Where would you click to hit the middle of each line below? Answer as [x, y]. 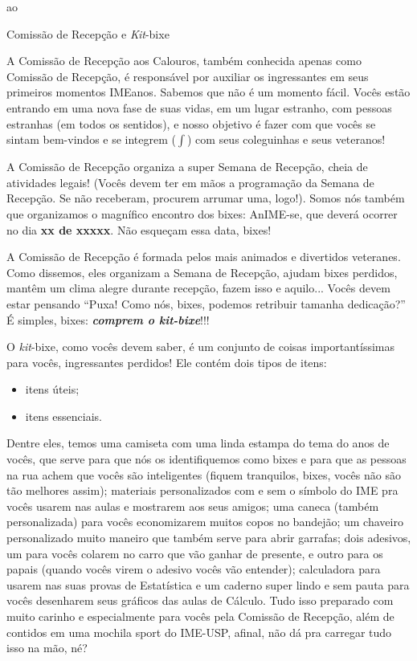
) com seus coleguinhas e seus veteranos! [286, 139]
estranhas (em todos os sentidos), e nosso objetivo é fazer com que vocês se [191, 123]
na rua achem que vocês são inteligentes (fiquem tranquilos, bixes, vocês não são [204, 474]
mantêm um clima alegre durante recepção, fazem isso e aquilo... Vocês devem [198, 288]
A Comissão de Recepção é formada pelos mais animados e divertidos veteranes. [204, 257]
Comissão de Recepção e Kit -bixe [88, 33]
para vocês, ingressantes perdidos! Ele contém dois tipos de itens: [167, 362]
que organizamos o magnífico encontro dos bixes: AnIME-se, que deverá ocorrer [202, 213]
